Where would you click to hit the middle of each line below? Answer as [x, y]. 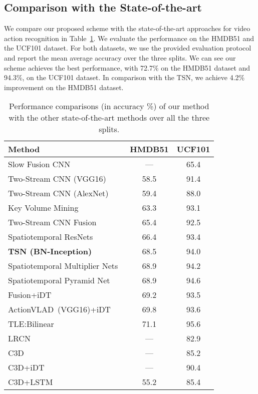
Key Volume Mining [43, 208]
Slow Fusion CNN [39, 164]
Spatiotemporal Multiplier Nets [63, 266]
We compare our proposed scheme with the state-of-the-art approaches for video [127, 28]
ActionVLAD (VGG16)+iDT [59, 309]
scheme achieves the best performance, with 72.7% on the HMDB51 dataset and [127, 67]
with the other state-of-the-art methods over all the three [109, 118]
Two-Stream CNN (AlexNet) [58, 193]
